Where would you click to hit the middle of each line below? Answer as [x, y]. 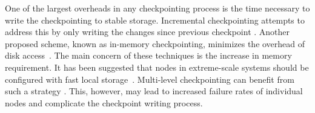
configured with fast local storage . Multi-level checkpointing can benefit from [150, 79]
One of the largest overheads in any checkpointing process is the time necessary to [157, 8]
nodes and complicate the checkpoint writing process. [104, 102]
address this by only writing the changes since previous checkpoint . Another [148, 32]
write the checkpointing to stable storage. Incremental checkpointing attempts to [155, 20]
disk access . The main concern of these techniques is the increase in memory [148, 55]
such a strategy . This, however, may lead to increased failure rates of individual [154, 91]
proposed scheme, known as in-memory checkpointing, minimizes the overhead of [155, 43]
